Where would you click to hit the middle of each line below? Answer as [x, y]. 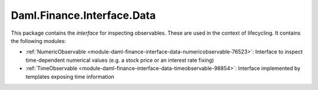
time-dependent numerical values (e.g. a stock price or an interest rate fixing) [120, 60]
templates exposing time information [70, 76]
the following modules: [39, 41]
